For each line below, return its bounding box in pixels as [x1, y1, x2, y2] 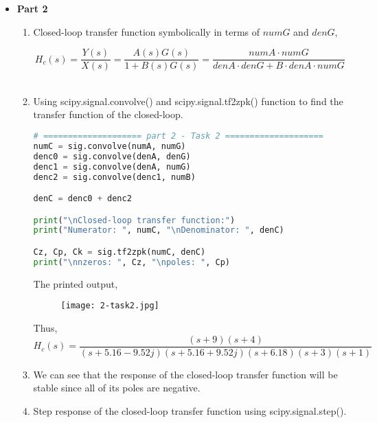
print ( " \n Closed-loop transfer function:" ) [33, 215, 236, 225]
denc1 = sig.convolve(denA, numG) [33, 161, 191, 172]
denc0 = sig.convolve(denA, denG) [33, 151, 191, 161]
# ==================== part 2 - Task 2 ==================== [33, 131, 323, 141]
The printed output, [33, 276, 118, 290]
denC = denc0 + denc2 [33, 194, 132, 204]
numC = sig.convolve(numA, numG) [33, 141, 186, 151]
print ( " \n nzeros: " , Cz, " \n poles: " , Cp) [33, 257, 231, 267]
